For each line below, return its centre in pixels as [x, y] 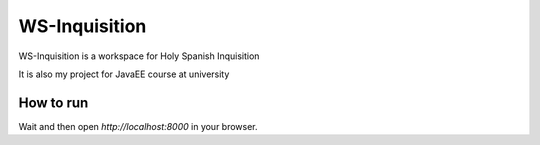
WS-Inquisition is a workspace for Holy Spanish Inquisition [139, 56]
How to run [53, 102]
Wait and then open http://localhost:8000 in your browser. [138, 126]
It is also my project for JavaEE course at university [124, 74]
